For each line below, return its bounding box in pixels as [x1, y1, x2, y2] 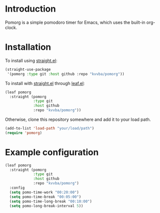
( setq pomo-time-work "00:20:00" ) [9, 190, 79, 195]
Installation [5, 42, 51, 53]
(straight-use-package [5, 67, 51, 72]
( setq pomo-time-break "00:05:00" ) [9, 194, 81, 199]
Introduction [5, 3, 56, 15]
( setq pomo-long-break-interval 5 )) [9, 203, 83, 208]
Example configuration [5, 147, 99, 158]
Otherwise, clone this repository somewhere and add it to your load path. [5, 116, 151, 122]
